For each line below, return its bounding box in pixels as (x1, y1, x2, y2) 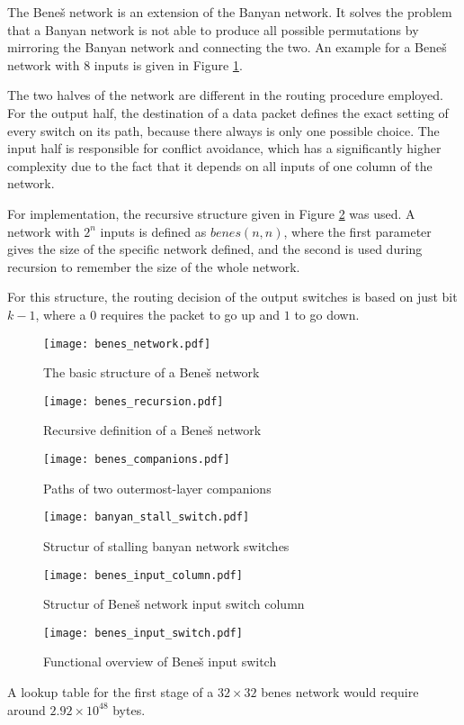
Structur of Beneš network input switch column (43, 594, 305, 613)
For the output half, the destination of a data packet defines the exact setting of (7, 103, 449, 122)
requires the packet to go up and (100, 304, 281, 323)
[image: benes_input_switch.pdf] (43, 626, 243, 639)
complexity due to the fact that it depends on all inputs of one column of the (7, 156, 433, 175)
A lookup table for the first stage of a (7, 683, 214, 701)
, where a (35, 304, 86, 323)
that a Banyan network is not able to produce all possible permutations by (7, 20, 419, 39)
